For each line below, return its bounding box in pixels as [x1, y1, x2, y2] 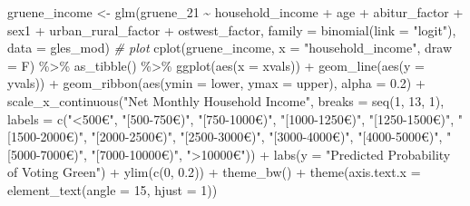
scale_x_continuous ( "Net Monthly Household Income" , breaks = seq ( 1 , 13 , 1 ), [7, 91, 445, 110]
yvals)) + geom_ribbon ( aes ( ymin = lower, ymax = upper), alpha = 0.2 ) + [7, 74, 426, 93]
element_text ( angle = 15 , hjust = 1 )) [7, 180, 218, 199]
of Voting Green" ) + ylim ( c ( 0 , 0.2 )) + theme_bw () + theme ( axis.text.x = [7, 162, 421, 181]
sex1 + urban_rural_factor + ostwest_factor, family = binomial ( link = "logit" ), [7, 20, 456, 39]
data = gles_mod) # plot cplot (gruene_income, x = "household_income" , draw [7, 38, 453, 57]
